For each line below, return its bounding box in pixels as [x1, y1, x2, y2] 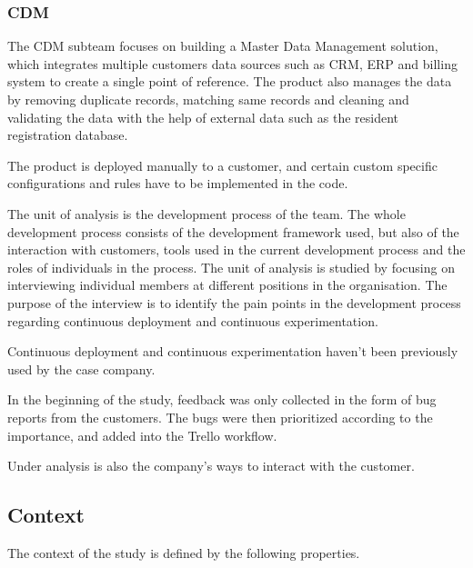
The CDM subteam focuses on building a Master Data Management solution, [7, 36, 438, 55]
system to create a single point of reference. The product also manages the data [7, 72, 452, 91]
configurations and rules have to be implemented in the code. [7, 174, 348, 193]
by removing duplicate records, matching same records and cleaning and [7, 90, 409, 108]
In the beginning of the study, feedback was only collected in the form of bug [7, 390, 437, 409]
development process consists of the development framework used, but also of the [7, 222, 459, 241]
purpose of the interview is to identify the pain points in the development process [7, 293, 461, 312]
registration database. [7, 125, 128, 144]
